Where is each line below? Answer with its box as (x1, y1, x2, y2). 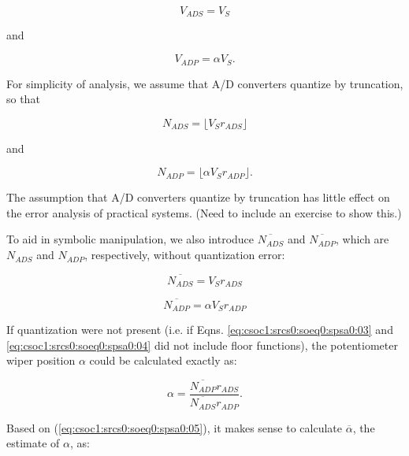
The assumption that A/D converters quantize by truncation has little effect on (6, 189, 390, 206)
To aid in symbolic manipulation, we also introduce (6, 231, 255, 247)
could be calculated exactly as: (89, 352, 237, 369)
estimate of (6, 435, 60, 451)
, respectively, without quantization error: (84, 247, 285, 263)
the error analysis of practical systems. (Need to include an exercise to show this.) (6, 204, 402, 221)
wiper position (6, 352, 76, 369)
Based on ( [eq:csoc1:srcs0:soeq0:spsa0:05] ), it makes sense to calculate (6, 419, 342, 436)
